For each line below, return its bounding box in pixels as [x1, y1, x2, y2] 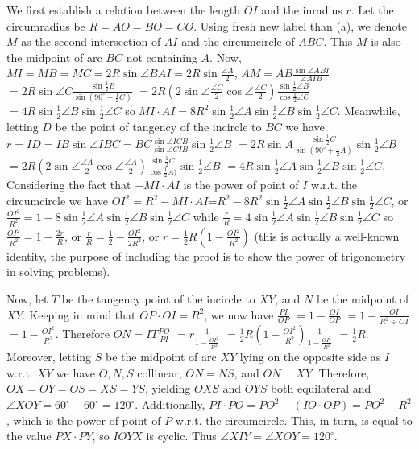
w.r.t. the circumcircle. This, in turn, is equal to [175, 411, 413, 428]
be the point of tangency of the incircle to [55, 117, 262, 134]
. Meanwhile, [337, 102, 400, 119]
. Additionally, [135, 396, 205, 413]
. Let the [351, 2, 394, 18]
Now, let [6, 290, 48, 307]
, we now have [204, 306, 274, 323]
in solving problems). [6, 263, 110, 280]
